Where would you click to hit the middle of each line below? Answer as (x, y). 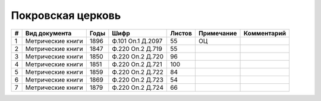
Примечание (218, 33)
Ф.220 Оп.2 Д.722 (138, 72)
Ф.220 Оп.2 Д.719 (137, 48)
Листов (181, 33)
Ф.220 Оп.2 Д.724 (138, 87)
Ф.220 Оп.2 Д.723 (138, 80)
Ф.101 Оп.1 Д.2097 (137, 41)
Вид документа (48, 33)
